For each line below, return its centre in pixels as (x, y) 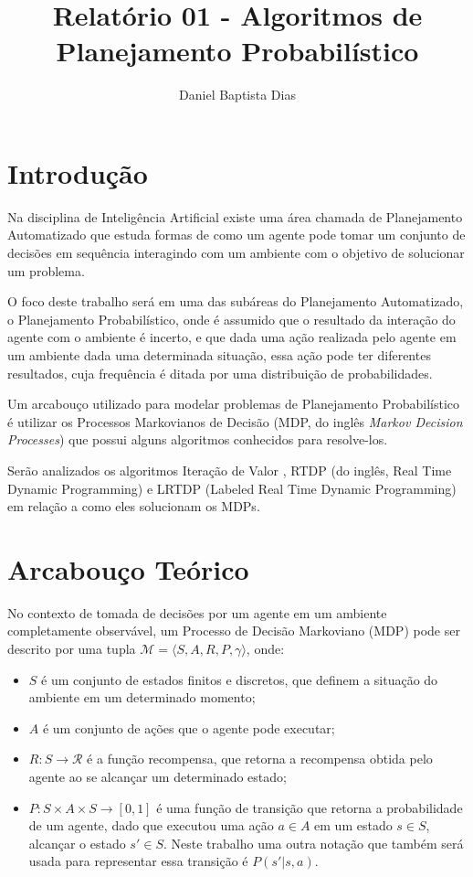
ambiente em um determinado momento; (142, 697)
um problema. (46, 270)
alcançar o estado (77, 843)
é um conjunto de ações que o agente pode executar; (189, 727)
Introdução (78, 172)
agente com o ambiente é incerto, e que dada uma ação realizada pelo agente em (232, 337)
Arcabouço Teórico (128, 568)
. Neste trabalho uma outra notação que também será (313, 843)
